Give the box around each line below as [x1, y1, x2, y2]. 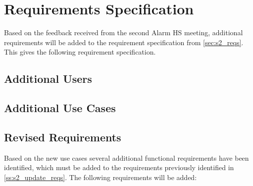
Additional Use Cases [4, 100, 116, 116]
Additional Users [4, 71, 92, 86]
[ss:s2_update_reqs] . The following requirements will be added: [4, 172, 197, 182]
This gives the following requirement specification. [4, 47, 156, 57]
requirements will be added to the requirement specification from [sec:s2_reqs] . [4, 37, 244, 47]
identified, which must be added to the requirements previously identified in [4, 162, 234, 173]
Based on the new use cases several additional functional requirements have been [4, 152, 249, 163]
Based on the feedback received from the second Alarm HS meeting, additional [4, 27, 243, 38]
